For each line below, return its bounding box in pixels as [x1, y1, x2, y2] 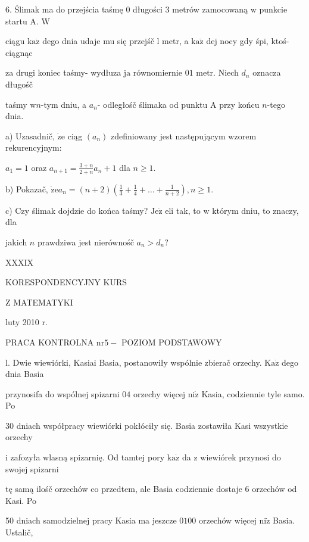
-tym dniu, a [40, 98, 87, 110]
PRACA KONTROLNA [5, 335, 94, 348]
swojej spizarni [5, 462, 59, 475]
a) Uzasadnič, [5, 129, 55, 142]
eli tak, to [165, 204, 201, 216]
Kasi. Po [5, 494, 36, 506]
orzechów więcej [198, 514, 257, 527]
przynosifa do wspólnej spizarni [5, 387, 120, 400]
